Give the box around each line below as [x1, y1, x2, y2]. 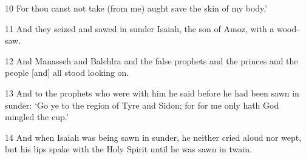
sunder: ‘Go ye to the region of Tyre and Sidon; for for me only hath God [5, 98, 279, 111]
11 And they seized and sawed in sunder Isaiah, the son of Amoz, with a [5, 22, 274, 35]
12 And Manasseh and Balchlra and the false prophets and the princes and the [5, 54, 298, 67]
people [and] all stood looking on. [5, 66, 129, 79]
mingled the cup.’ [5, 110, 69, 123]
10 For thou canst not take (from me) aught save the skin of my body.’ [5, 2, 268, 14]
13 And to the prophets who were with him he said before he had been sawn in [5, 86, 299, 99]
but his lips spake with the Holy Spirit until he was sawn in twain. [5, 143, 252, 155]
